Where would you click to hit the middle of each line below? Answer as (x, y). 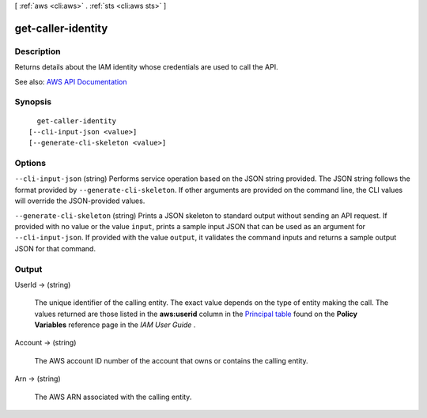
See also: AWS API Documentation (71, 81)
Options (30, 164)
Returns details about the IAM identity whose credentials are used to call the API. (146, 67)
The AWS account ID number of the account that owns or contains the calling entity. (171, 360)
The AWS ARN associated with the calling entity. (113, 397)
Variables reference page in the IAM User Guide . (115, 325)
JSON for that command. (55, 248)
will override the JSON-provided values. (80, 201)
